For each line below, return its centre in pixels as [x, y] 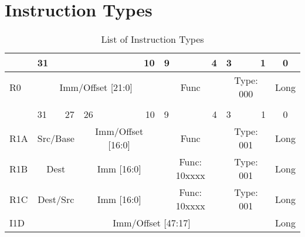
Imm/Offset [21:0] [96, 87]
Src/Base [56, 138]
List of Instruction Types [152, 39]
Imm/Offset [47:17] [152, 223]
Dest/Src [56, 199]
